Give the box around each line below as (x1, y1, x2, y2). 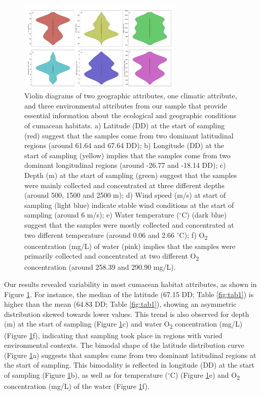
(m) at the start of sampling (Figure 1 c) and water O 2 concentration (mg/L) (4, 318, 243, 331)
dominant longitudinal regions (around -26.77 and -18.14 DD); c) (24, 160, 226, 170)
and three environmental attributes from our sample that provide (24, 100, 227, 111)
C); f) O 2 (179, 229, 208, 241)
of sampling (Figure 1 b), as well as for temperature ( (4, 369, 168, 380)
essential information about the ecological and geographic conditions (24, 110, 237, 121)
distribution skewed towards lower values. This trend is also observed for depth (4, 308, 249, 319)
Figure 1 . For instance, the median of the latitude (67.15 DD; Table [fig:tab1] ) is (4, 289, 254, 299)
